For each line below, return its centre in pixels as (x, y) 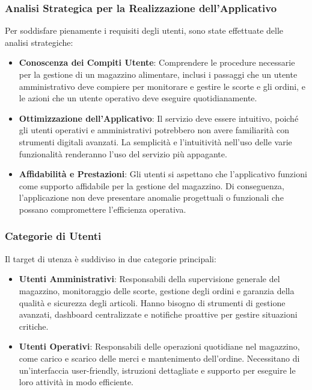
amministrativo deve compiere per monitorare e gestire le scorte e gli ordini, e (162, 86)
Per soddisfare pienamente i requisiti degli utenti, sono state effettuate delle (144, 30)
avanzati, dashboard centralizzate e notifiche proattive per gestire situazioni (158, 314)
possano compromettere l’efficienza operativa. (102, 209)
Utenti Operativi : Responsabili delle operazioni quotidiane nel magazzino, (159, 346)
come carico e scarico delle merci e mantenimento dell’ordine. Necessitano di (159, 358)
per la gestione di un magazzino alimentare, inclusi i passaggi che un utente (158, 74)
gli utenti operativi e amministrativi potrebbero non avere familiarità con (154, 130)
